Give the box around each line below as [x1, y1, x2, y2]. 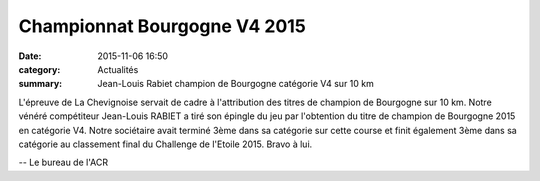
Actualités [97, 63, 139, 75]
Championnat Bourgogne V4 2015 [18, 15, 307, 37]
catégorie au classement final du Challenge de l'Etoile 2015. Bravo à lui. [18, 138, 313, 150]
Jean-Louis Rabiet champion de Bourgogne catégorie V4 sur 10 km [97, 78, 374, 90]
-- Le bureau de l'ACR [18, 156, 109, 169]
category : [18, 63, 61, 75]
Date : [18, 50, 42, 62]
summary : [18, 78, 63, 90]
